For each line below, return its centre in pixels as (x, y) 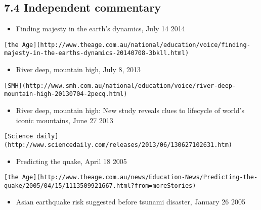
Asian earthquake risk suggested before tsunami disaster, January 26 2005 (131, 202)
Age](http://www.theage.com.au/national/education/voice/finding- (136, 45)
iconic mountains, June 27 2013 (64, 120)
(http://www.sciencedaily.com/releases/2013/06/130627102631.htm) (118, 145)
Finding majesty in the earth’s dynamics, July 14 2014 (100, 29)
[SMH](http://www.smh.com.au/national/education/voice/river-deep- (120, 86)
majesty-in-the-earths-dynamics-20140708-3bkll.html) (97, 53)
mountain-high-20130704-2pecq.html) (66, 94)
